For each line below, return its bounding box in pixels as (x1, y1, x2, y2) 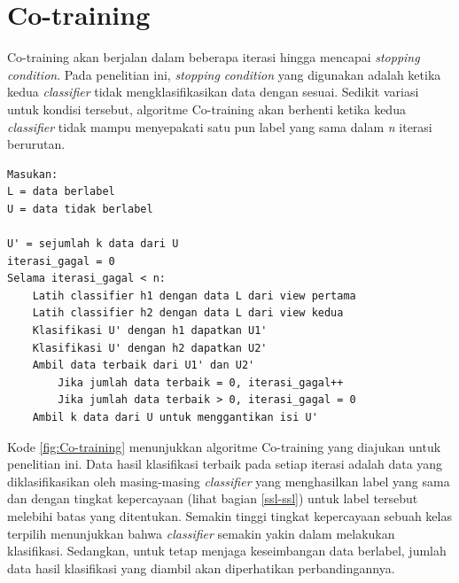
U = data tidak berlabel (7, 202, 153, 215)
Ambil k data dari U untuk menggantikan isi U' (32, 411, 318, 424)
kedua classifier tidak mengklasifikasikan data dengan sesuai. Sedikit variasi (7, 82, 419, 101)
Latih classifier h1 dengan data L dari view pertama (32, 289, 356, 302)
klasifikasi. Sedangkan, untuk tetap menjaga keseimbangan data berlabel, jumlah (7, 541, 447, 560)
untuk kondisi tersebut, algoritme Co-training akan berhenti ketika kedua (7, 99, 406, 118)
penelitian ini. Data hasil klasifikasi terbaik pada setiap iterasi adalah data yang (7, 455, 443, 473)
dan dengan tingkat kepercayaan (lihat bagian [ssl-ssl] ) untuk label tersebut (7, 489, 418, 508)
